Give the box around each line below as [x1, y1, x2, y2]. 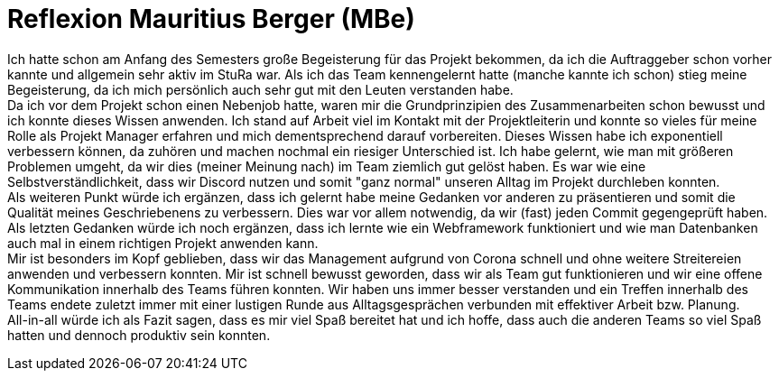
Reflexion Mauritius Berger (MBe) [7, 4, 415, 34]
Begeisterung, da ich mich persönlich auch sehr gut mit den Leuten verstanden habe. [7, 81, 514, 97]
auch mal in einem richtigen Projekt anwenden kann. [7, 235, 319, 251]
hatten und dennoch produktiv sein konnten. [7, 327, 271, 343]
